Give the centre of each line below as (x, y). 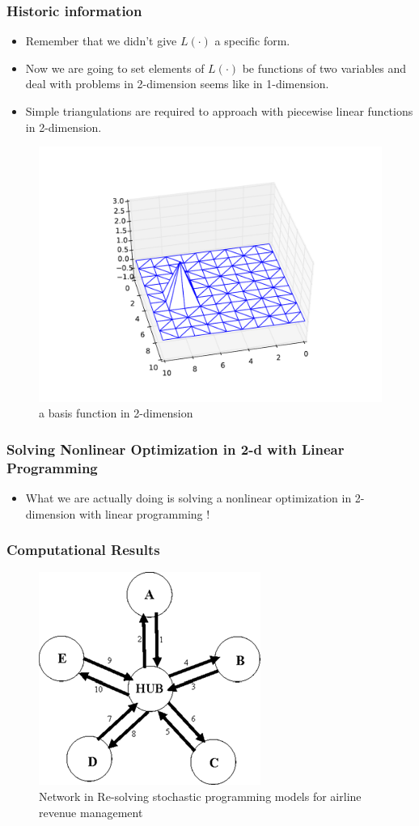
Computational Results (83, 550)
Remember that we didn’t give (101, 41)
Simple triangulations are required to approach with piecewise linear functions (219, 111)
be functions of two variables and (324, 68)
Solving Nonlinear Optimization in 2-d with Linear (176, 449)
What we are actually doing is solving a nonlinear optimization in (188, 498)
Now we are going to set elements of (115, 68)
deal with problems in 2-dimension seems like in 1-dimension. (177, 84)
